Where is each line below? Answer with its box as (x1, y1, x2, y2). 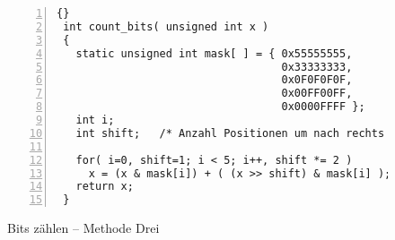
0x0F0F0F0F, (281, 73, 353, 87)
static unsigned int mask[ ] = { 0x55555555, (75, 47, 353, 60)
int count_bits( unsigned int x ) (63, 20, 269, 33)
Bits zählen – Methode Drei (7, 219, 160, 237)
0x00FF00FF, (281, 87, 353, 100)
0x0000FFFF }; (281, 100, 365, 114)
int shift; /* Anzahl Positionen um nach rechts (75, 126, 385, 140)
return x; (75, 180, 134, 193)
